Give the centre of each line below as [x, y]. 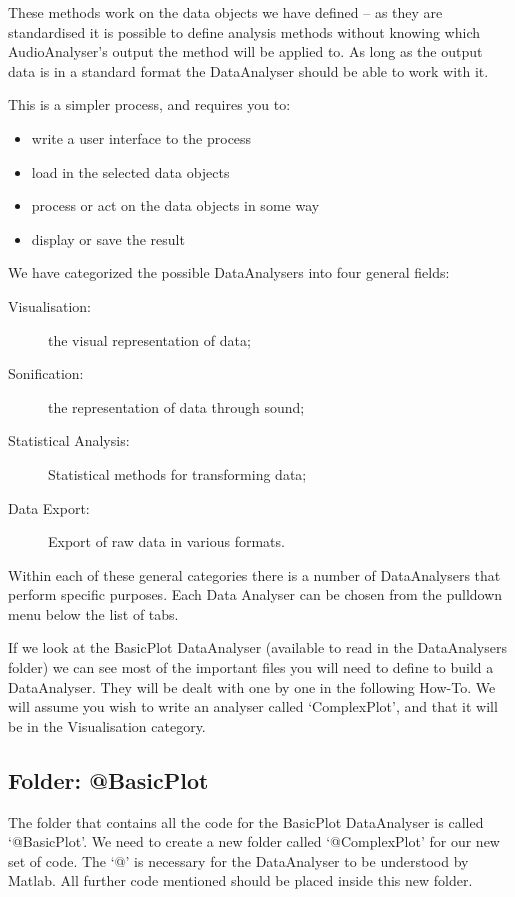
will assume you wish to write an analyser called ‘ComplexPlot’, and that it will [253, 706]
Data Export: [49, 507]
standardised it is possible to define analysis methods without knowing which [244, 31]
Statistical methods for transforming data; [177, 473]
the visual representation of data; [149, 339]
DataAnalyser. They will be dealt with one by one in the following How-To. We [252, 686]
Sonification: [46, 373]
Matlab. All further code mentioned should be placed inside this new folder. [240, 880]
